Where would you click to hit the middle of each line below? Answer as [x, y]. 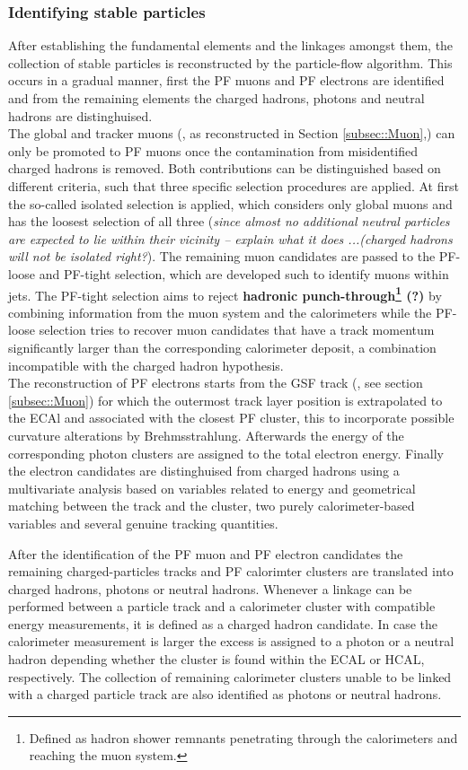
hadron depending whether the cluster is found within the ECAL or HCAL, [216, 659]
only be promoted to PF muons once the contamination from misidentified [213, 150]
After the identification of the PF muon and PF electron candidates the [206, 553]
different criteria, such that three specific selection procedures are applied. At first [234, 185]
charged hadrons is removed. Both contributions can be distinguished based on [225, 168]
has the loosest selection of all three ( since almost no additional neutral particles [229, 221]
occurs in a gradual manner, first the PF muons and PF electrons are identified [226, 80]
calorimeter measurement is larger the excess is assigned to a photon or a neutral [231, 641]
